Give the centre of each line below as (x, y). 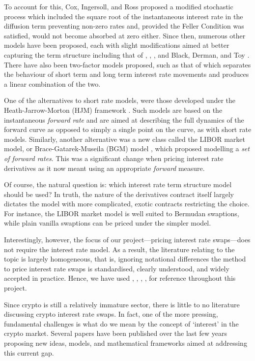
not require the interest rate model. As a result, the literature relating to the (119, 249)
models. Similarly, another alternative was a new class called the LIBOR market (125, 139)
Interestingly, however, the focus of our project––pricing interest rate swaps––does (127, 240)
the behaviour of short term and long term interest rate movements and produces (127, 74)
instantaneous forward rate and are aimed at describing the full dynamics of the (124, 119)
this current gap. (29, 352)
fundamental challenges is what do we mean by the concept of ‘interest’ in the (121, 323)
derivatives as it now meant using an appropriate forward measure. (104, 168)
